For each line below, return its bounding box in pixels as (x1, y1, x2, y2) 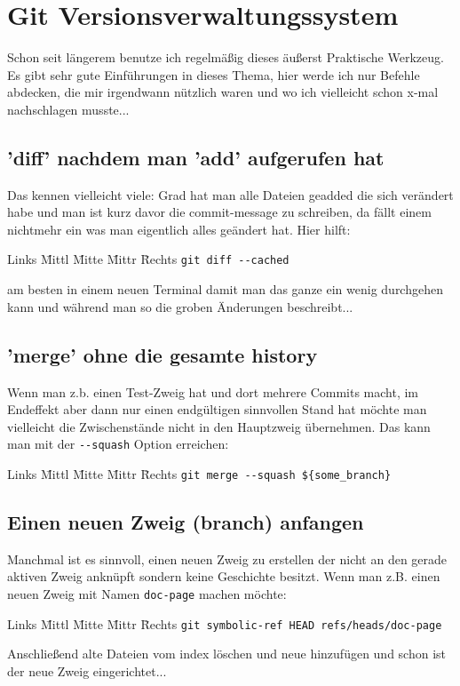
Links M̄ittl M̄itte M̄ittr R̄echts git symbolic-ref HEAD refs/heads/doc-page (7, 614, 442, 633)
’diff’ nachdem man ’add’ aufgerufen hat (7, 143, 385, 171)
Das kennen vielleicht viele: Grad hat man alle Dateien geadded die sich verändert (7, 185, 454, 203)
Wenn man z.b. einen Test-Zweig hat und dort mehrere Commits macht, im (7, 382, 419, 401)
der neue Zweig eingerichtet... (7, 661, 167, 680)
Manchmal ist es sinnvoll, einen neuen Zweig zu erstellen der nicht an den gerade (7, 549, 448, 568)
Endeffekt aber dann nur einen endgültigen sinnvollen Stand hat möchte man (7, 400, 427, 419)
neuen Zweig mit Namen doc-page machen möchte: (7, 585, 287, 603)
